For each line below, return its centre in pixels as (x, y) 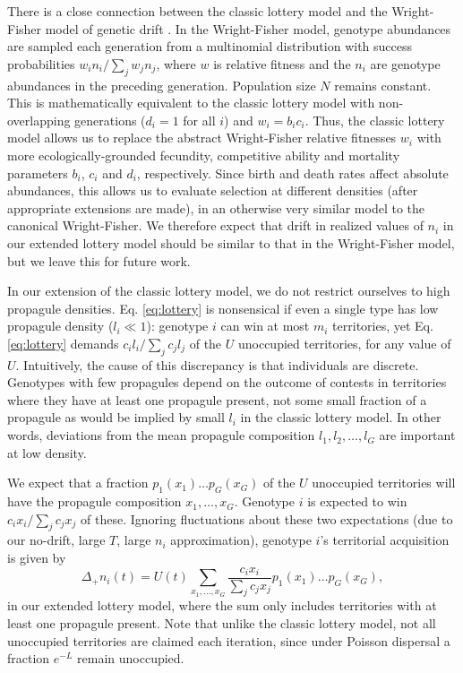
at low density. (47, 452)
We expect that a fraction (78, 483)
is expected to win (357, 501)
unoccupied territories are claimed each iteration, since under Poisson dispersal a (229, 640)
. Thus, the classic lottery (375, 120)
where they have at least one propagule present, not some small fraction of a (217, 399)
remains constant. (383, 85)
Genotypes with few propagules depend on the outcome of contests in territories (227, 382)
